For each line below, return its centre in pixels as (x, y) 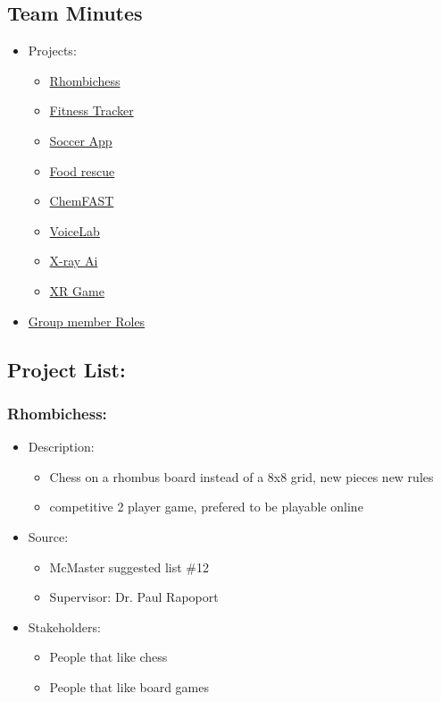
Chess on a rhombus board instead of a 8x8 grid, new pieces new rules (241, 476)
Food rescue (82, 170)
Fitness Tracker (92, 110)
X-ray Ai (74, 261)
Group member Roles (87, 321)
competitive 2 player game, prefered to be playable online (206, 507)
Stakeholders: (64, 626)
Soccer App (81, 140)
